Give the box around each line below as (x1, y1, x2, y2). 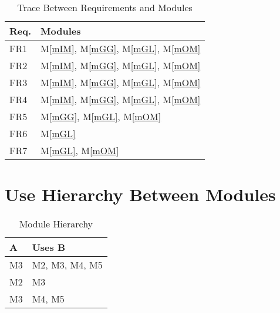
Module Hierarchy (19, 217, 93, 231)
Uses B (32, 240, 66, 254)
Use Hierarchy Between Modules (5, 182, 276, 206)
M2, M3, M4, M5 (32, 258, 103, 272)
